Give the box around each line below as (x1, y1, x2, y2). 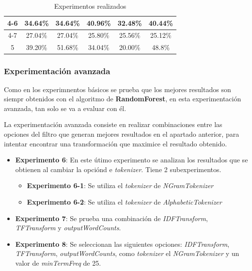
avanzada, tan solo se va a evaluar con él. (4, 103, 126, 113)
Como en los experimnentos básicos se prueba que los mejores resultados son (4, 84, 231, 94)
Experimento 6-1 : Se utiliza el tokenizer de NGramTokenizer (27, 180, 214, 191)
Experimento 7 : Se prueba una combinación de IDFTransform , (15, 213, 208, 223)
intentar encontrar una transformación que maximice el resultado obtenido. (4, 138, 227, 148)
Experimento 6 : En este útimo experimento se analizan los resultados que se (15, 155, 248, 165)
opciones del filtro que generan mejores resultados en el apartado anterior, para (4, 128, 239, 139)
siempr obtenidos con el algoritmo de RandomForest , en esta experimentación (4, 94, 241, 104)
